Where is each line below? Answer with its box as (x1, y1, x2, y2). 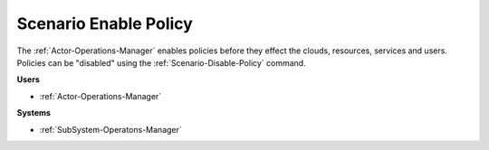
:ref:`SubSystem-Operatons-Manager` (39, 124, 183, 135)
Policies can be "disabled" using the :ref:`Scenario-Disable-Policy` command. (16, 57, 307, 68)
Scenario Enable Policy (16, 14, 194, 33)
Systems (16, 108, 52, 118)
